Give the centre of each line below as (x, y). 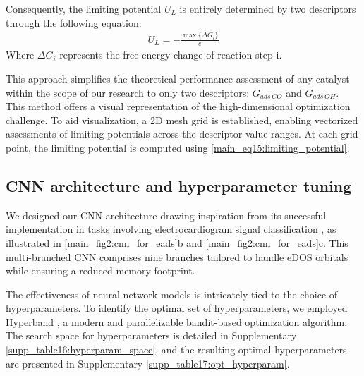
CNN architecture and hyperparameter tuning (179, 185)
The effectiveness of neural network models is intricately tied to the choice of (172, 294)
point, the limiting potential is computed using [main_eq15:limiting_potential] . (178, 147)
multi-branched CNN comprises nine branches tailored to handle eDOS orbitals (177, 256)
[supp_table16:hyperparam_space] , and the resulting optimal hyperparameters (176, 350)
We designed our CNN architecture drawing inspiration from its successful (166, 215)
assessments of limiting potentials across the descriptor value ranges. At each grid (182, 134)
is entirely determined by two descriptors (268, 8)
